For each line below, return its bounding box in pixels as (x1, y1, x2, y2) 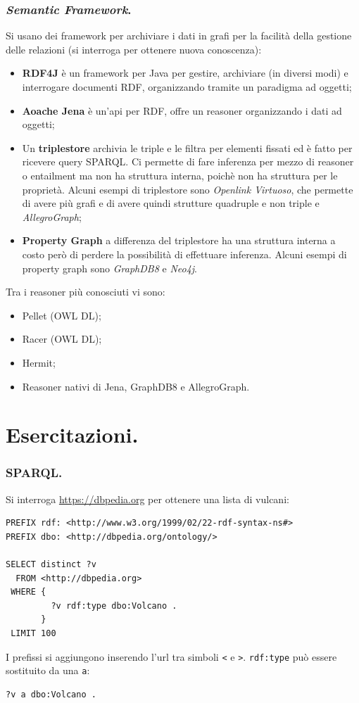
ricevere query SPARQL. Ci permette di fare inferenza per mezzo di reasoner (22, 154, 354, 169)
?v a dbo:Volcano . (6, 689, 96, 699)
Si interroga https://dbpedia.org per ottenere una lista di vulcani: (6, 491, 289, 506)
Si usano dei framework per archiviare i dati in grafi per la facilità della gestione (6, 28, 352, 43)
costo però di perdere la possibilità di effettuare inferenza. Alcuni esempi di (22, 246, 347, 261)
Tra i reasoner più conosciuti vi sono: (6, 284, 165, 299)
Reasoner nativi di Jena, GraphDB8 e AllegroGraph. (22, 379, 250, 393)
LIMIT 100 (11, 628, 56, 639)
